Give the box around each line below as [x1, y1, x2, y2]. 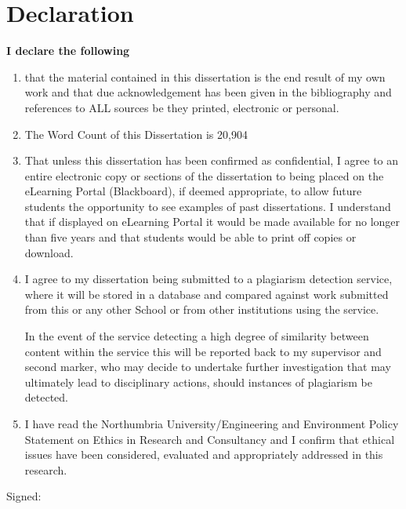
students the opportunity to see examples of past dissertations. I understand [24, 198, 391, 214]
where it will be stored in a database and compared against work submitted [24, 285, 389, 302]
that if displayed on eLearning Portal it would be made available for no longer [24, 213, 401, 230]
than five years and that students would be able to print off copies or [24, 229, 357, 245]
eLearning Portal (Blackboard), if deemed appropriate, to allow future [24, 183, 362, 199]
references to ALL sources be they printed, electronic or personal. [24, 99, 339, 115]
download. [24, 244, 74, 260]
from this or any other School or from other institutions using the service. [24, 301, 379, 318]
